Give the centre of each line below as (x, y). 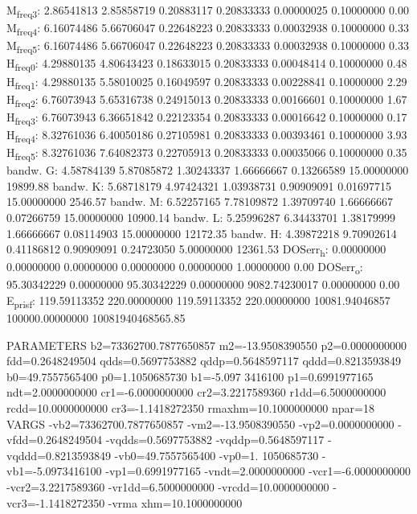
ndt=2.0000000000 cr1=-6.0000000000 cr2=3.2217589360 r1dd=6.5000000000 (196, 392)
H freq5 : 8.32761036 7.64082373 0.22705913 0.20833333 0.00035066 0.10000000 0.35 (207, 153)
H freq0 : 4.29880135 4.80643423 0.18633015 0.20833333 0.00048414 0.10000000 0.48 (207, 64)
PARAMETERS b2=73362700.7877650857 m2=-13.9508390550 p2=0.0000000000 (207, 345)
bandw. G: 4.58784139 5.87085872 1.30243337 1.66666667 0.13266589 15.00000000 (208, 170)
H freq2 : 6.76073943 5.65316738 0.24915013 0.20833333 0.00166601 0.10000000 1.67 (207, 100)
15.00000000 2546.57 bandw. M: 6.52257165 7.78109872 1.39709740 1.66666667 (200, 201)
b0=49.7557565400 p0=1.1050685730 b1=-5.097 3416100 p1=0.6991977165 (190, 376)
